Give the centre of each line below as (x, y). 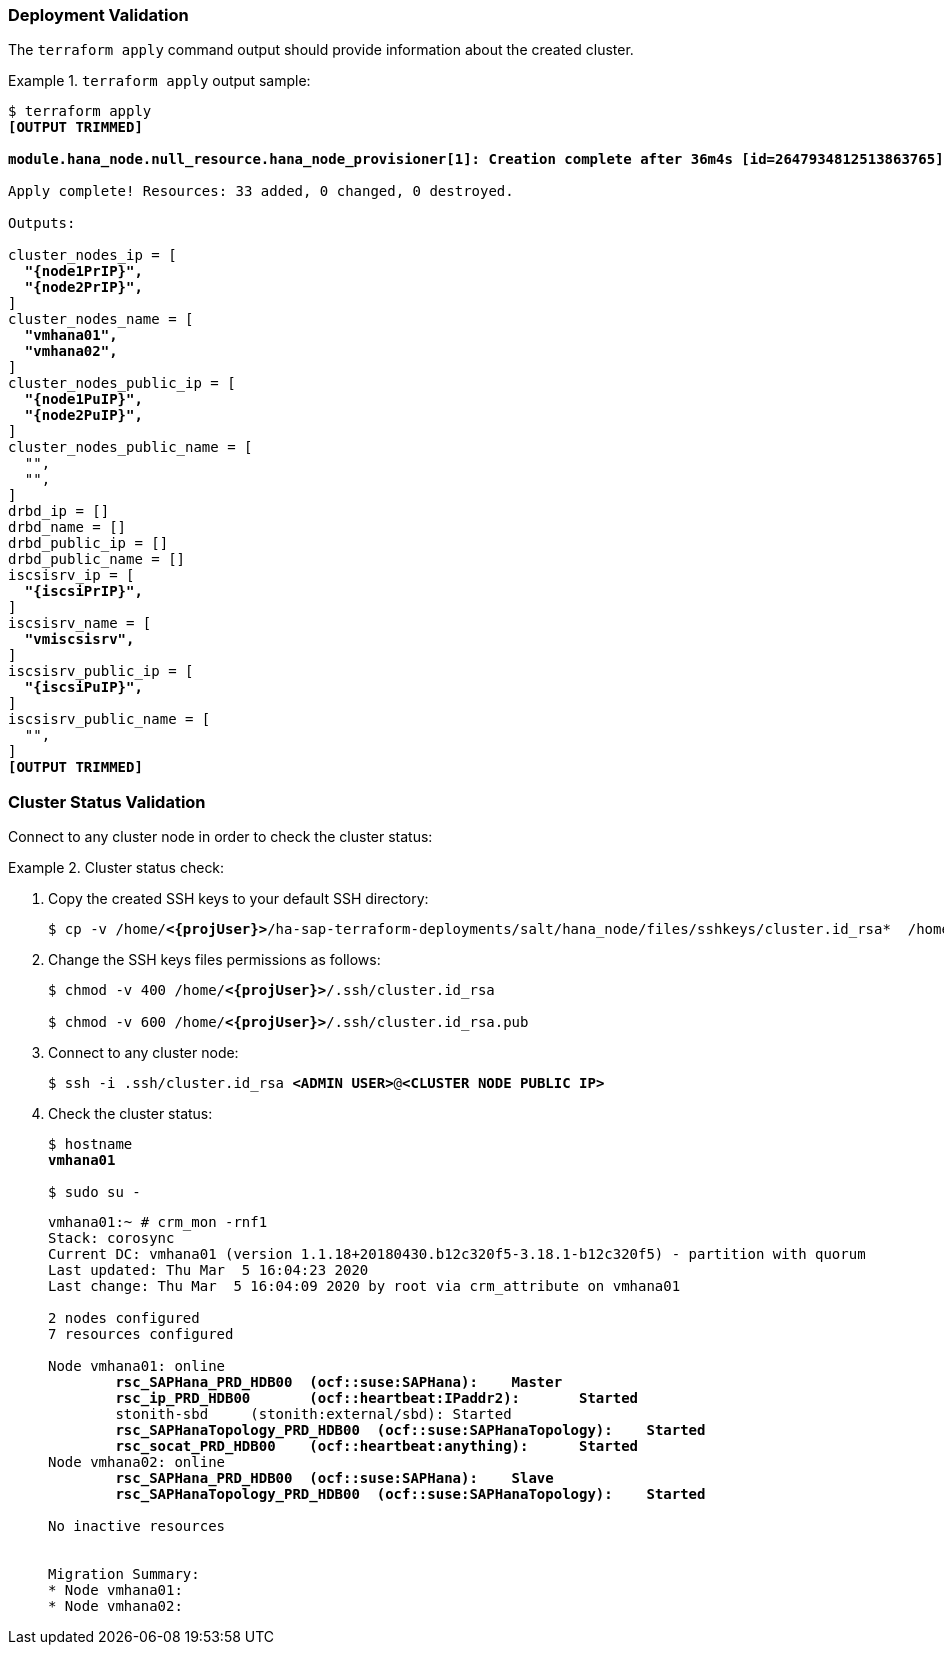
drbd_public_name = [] (97, 559)
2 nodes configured (124, 1318)
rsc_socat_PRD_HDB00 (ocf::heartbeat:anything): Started (377, 1446)
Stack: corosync (111, 1238)
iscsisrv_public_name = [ (109, 719)
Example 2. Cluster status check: (116, 868)
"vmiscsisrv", (79, 639)
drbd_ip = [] (59, 511)
